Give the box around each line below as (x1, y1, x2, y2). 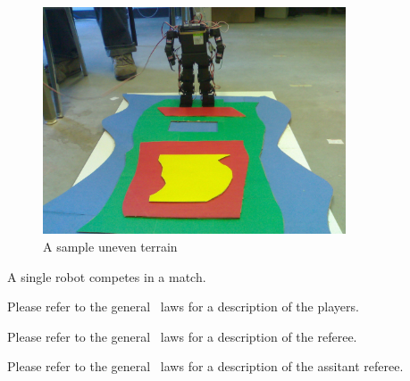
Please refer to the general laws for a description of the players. (7, 297, 359, 316)
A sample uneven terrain (43, 236, 178, 255)
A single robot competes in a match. (7, 267, 206, 286)
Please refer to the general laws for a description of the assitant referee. (7, 357, 404, 376)
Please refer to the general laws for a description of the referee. (7, 327, 357, 345)
